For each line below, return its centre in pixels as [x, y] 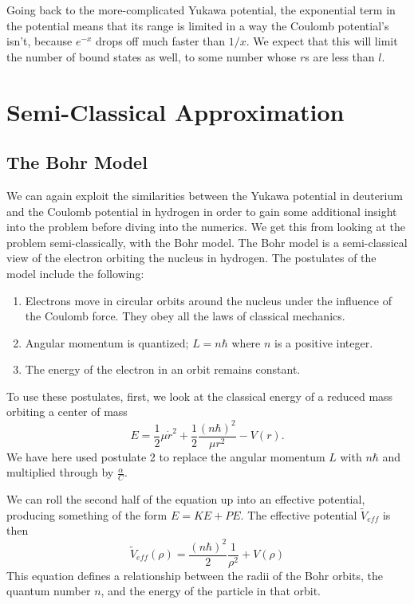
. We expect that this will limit [322, 41]
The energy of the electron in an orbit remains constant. [163, 369]
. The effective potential [299, 514]
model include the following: [75, 273]
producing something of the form [87, 514]
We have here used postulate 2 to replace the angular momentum [166, 456]
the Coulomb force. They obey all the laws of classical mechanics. [185, 316]
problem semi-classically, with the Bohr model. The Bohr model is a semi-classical [207, 242]
